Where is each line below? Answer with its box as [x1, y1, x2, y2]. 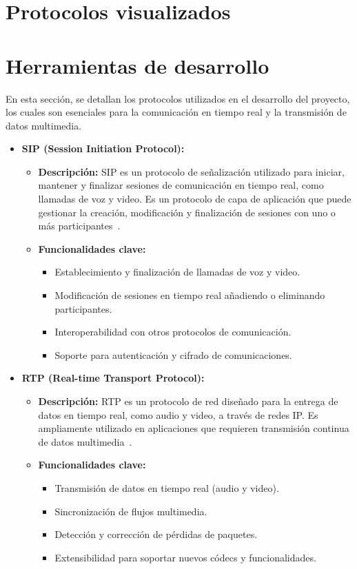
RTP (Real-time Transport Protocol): [21, 371, 205, 385]
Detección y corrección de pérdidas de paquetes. [54, 527, 258, 541]
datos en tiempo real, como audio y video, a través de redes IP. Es [38, 407, 318, 422]
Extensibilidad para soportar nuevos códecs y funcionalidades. [54, 550, 316, 564]
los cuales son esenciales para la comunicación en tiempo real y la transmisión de [6, 105, 347, 119]
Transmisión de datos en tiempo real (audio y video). [54, 480, 279, 495]
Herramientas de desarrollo [6, 51, 269, 79]
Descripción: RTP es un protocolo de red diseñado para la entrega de [38, 394, 338, 408]
